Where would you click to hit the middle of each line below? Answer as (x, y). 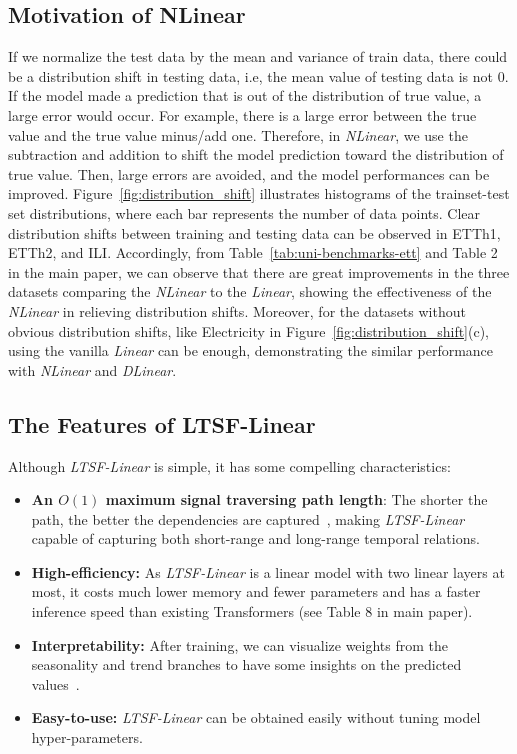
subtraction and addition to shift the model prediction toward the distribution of (256, 154)
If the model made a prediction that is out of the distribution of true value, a (245, 95)
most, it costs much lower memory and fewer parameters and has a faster (256, 591)
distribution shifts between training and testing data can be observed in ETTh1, (254, 232)
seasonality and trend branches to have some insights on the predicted (246, 664)
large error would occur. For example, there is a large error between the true (242, 114)
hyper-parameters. (87, 737)
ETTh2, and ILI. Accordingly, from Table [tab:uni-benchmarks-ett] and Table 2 (253, 252)
